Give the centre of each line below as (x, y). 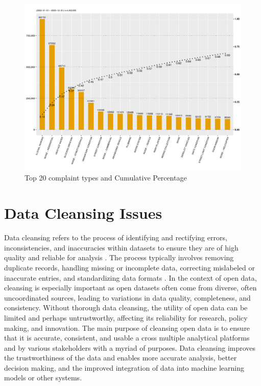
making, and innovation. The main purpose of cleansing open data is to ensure (127, 327)
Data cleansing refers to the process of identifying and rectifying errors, (116, 237)
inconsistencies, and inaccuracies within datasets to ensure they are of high (121, 247)
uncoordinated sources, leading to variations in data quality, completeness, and (127, 297)
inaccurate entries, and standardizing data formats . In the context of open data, (130, 277)
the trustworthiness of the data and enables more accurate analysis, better (121, 358)
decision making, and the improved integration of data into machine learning (124, 367)
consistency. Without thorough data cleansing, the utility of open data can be (126, 308)
